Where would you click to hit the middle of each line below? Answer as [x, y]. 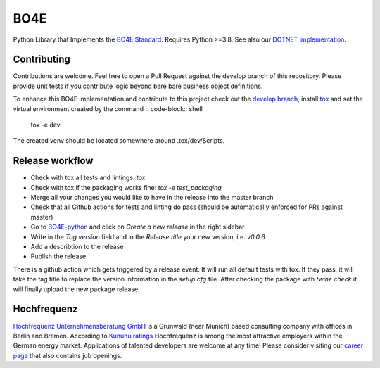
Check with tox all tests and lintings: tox [88, 178]
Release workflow [53, 161]
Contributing [42, 59]
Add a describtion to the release [77, 247]
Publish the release [58, 256]
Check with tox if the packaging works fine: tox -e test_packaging [126, 187]
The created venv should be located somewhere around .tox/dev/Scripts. [119, 141]
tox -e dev [45, 125]
